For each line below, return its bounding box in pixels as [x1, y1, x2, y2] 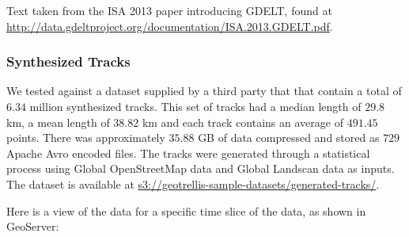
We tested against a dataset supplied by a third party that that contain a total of [6, 82, 402, 99]
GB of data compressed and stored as [198, 129, 380, 146]
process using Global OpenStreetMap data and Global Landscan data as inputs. [6, 160, 395, 177]
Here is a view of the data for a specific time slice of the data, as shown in [6, 202, 366, 219]
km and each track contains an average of [142, 113, 343, 130]
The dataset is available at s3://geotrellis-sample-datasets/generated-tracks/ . [6, 175, 380, 192]
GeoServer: [6, 218, 59, 235]
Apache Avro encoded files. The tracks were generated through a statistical [6, 144, 370, 161]
